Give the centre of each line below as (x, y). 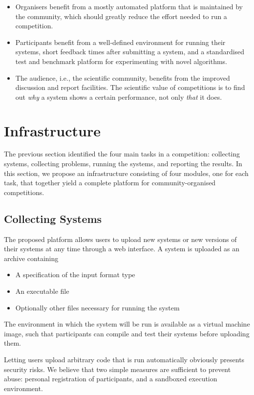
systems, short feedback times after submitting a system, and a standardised (130, 52)
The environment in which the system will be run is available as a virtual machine (127, 324)
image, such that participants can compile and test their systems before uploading (127, 333)
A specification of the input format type (75, 274)
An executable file (42, 291)
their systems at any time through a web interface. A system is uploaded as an (122, 249)
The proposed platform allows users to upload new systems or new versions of (120, 239)
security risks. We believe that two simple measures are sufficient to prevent (117, 369)
